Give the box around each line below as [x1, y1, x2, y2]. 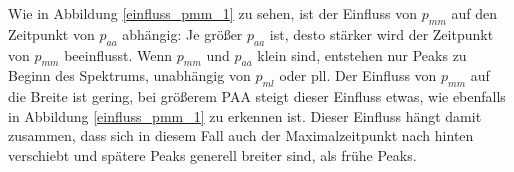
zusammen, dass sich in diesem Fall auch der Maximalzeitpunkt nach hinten [8, 125, 474, 146]
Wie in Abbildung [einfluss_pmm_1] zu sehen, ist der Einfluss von [8, 3, 418, 23]
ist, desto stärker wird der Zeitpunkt [269, 23, 494, 44]
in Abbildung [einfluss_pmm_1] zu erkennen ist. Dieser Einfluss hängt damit [8, 105, 482, 126]
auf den [451, 3, 497, 23]
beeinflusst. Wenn [64, 44, 173, 65]
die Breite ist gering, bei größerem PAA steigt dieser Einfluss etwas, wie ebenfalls [8, 86, 506, 107]
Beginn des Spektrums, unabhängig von [8, 65, 251, 86]
